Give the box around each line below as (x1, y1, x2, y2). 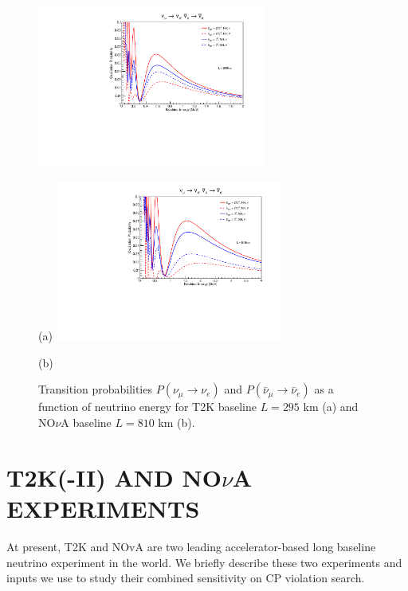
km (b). (158, 414, 195, 431)
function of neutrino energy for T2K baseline (38, 398, 257, 415)
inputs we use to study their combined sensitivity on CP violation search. (6, 569, 365, 586)
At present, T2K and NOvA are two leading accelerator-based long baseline (6, 538, 376, 554)
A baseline (61, 414, 112, 431)
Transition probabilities (38, 381, 152, 397)
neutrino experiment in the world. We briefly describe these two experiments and (6, 554, 402, 570)
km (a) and (303, 398, 359, 415)
